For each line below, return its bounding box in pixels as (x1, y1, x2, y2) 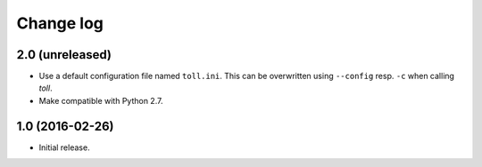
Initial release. (38, 142, 90, 153)
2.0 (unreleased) (16, 47, 112, 62)
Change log (16, 13, 104, 33)
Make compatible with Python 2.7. (38, 95, 163, 106)
